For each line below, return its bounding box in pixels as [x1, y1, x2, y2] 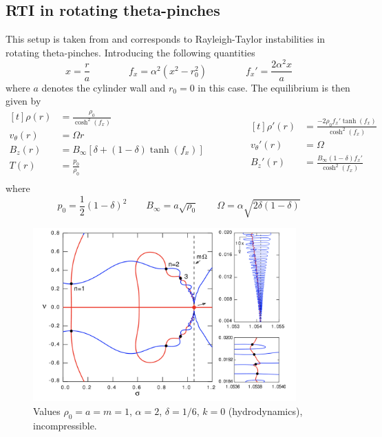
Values [33, 403, 61, 418]
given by [6, 94, 41, 108]
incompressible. [33, 418, 97, 432]
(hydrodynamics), [228, 403, 303, 418]
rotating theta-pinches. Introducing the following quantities [6, 45, 255, 59]
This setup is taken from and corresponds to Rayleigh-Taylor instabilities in [6, 32, 326, 46]
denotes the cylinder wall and [41, 80, 166, 94]
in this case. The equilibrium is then [198, 80, 350, 94]
